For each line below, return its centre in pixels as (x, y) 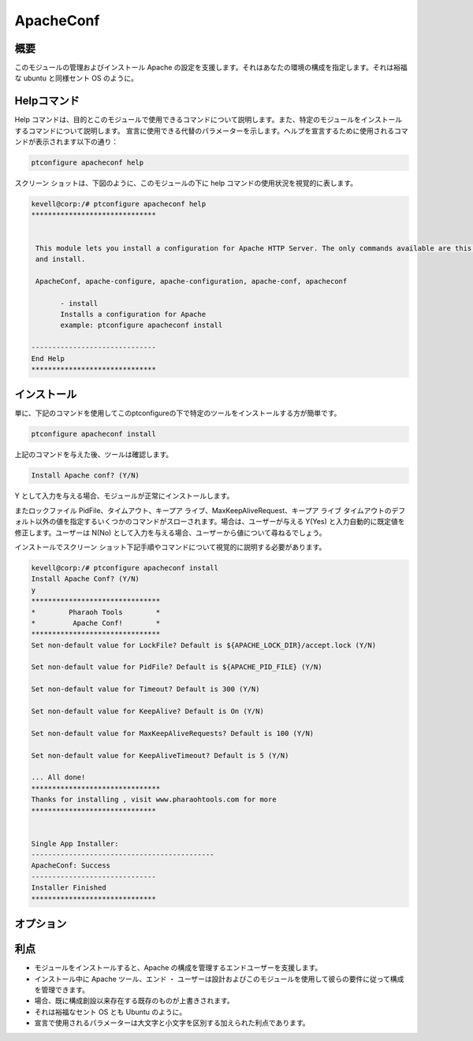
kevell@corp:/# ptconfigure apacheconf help (119, 204)
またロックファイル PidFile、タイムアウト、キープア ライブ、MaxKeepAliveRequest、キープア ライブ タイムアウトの (203, 510)
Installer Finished (69, 888)
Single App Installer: (75, 844)
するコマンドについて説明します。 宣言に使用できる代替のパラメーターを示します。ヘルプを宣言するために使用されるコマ (212, 131)
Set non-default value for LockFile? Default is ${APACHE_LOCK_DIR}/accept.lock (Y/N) (204, 645)
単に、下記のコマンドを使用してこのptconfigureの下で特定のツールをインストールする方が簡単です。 (178, 413)
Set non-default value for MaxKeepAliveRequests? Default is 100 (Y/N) (173, 733)
